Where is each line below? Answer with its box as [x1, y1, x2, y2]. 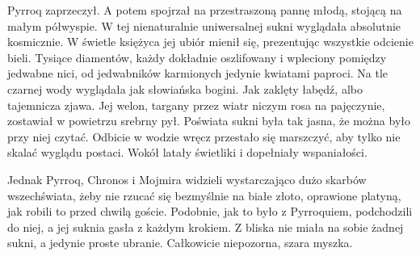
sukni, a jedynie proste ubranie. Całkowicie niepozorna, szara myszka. [7, 234, 353, 251]
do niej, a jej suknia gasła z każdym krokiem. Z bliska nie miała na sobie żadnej [7, 218, 404, 235]
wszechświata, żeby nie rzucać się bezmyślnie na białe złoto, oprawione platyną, [7, 187, 401, 204]
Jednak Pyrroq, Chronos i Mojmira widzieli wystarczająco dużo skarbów [7, 170, 367, 187]
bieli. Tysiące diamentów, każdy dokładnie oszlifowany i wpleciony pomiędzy [7, 48, 387, 65]
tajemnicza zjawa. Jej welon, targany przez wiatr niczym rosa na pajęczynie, [7, 96, 385, 113]
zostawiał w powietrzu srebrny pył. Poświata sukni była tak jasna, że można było [7, 112, 410, 129]
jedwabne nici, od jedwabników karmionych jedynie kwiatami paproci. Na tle [7, 65, 388, 82]
